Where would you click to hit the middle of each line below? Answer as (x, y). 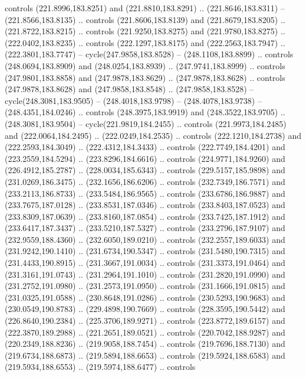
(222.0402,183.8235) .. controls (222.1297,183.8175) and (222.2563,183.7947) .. (145, 42)
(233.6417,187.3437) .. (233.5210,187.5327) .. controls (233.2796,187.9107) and (145, 228)
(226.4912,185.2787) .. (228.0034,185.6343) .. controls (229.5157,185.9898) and (145, 170)
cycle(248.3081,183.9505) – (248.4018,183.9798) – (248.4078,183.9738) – (133, 100)
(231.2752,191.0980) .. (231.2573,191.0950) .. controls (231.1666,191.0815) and (145, 286)
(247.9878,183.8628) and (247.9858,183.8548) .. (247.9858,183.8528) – (129, 89)
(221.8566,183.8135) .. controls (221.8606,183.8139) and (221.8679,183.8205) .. (145, 19)
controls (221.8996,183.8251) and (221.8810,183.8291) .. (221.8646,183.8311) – (145, 8)
